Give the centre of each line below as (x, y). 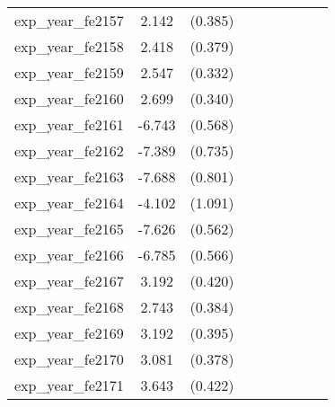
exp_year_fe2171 (69, 385)
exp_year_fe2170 (69, 359)
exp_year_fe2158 (69, 46)
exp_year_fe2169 (69, 333)
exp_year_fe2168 (69, 307)
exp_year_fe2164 (69, 203)
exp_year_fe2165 (69, 229)
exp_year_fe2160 (69, 98)
